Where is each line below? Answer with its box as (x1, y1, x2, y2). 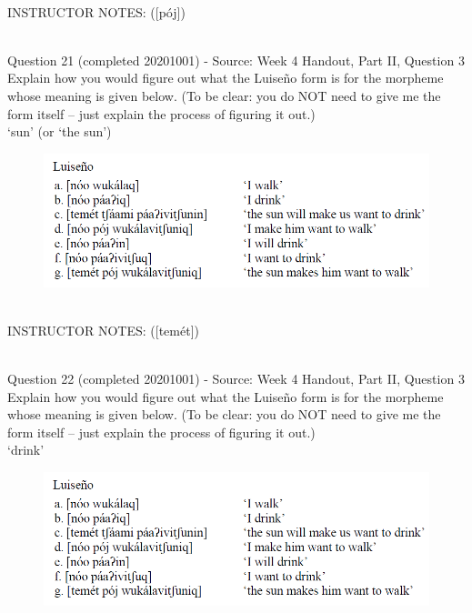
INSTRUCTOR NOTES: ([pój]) (7, 2, 186, 21)
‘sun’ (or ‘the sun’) (7, 122, 112, 141)
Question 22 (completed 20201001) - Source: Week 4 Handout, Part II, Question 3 (7, 368, 465, 387)
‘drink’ (7, 440, 45, 459)
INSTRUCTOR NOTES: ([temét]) (7, 320, 199, 339)
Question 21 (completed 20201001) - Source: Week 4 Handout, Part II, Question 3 (7, 50, 465, 69)
